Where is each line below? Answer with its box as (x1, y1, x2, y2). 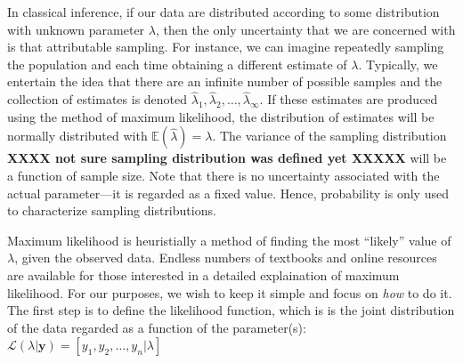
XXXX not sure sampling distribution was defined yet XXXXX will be (7, 149, 447, 167)
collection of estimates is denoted (7, 90, 188, 109)
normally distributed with (7, 126, 148, 145)
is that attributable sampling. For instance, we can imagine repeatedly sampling (7, 37, 444, 56)
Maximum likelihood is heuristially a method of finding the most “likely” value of (7, 230, 451, 249)
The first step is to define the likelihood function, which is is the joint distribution (7, 301, 455, 319)
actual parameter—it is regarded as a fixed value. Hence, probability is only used (7, 183, 449, 202)
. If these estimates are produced (259, 90, 438, 109)
